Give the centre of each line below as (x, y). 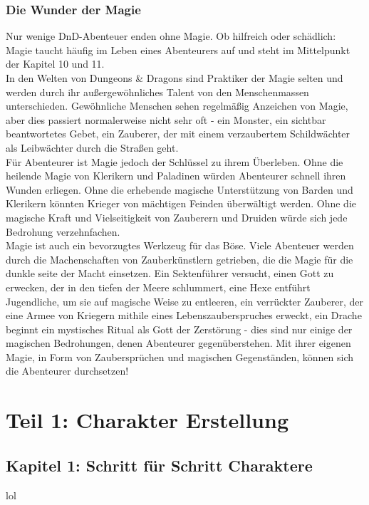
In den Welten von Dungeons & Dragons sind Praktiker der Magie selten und (175, 78)
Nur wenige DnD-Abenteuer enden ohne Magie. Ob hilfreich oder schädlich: (171, 36)
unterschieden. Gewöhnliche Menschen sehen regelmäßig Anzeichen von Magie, (177, 106)
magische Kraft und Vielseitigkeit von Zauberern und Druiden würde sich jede (177, 217)
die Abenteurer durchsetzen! (67, 371)
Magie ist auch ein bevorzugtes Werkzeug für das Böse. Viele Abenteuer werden (180, 245)
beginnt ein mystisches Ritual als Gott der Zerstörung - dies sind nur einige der (179, 329)
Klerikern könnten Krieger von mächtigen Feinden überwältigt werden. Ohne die (181, 203)
